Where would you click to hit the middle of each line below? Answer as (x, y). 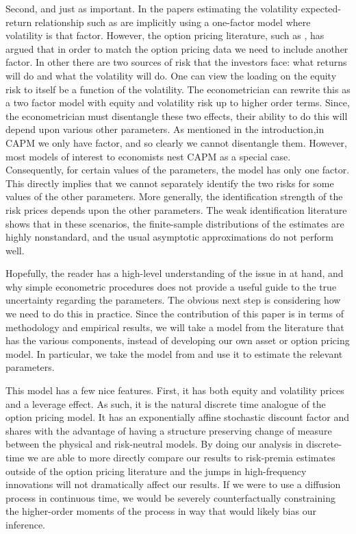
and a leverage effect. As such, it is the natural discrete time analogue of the (166, 403)
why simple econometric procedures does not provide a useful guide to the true (171, 286)
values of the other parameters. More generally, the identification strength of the (174, 196)
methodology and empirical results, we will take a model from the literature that (175, 327)
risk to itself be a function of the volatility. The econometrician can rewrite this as (178, 89)
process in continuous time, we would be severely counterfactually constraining (170, 497)
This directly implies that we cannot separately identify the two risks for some (170, 183)
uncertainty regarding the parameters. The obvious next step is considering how (173, 300)
